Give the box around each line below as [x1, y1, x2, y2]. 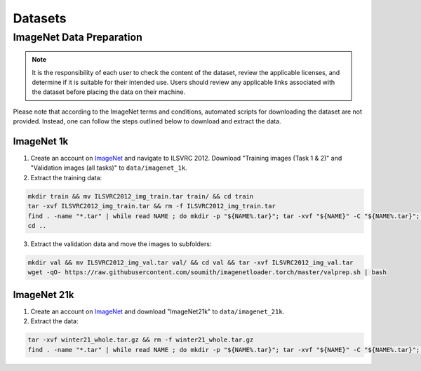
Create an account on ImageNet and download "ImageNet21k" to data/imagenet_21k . [30, 307, 285, 316]
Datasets [13, 11, 67, 26]
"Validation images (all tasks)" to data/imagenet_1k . [30, 163, 187, 172]
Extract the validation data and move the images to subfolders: [30, 239, 212, 248]
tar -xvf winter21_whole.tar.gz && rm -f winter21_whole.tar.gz [27, 336, 254, 344]
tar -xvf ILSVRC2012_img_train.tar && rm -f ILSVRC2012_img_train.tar [27, 202, 276, 210]
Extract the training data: [30, 173, 102, 182]
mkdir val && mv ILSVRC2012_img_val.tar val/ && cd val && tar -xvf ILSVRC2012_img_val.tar [27, 258, 354, 267]
